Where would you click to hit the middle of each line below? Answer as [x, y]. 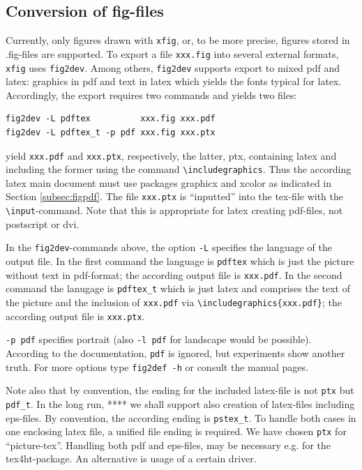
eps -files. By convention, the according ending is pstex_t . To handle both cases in [181, 417]
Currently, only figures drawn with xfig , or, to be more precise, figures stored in [178, 40]
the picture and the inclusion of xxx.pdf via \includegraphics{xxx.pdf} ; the [174, 302]
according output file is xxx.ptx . [75, 316]
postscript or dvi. [43, 223]
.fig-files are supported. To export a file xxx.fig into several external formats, [172, 53]
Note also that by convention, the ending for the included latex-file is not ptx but [180, 390]
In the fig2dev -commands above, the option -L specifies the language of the [169, 247]
